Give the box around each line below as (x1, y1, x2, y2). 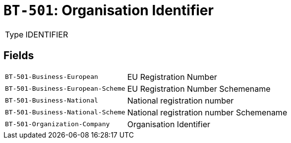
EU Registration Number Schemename (127, 83, 271, 94)
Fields (3, 49, 34, 62)
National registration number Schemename (127, 107, 288, 117)
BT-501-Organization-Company (5, 120, 110, 128)
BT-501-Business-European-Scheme (5, 85, 125, 93)
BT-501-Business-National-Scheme (5, 108, 125, 116)
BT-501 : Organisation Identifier (3, 2, 214, 19)
